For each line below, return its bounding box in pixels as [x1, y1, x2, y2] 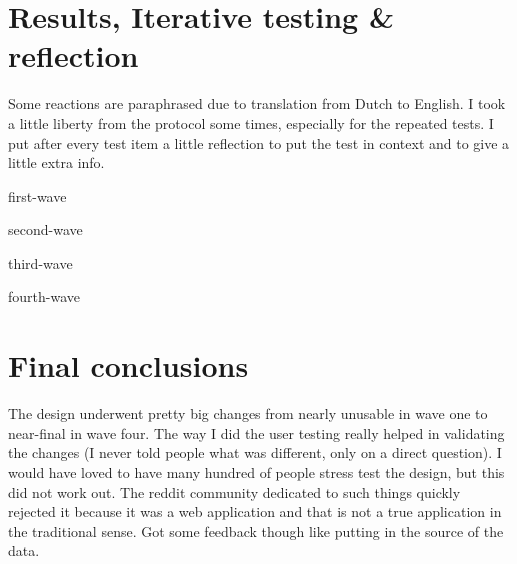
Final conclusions [8, 345, 249, 386]
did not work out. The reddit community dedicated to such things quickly [8, 481, 461, 502]
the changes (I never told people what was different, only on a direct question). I [8, 442, 502, 463]
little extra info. [8, 152, 105, 173]
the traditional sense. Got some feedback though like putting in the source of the [8, 520, 504, 541]
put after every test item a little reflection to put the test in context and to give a [8, 132, 510, 153]
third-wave [8, 252, 73, 273]
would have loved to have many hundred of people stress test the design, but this [8, 461, 505, 482]
